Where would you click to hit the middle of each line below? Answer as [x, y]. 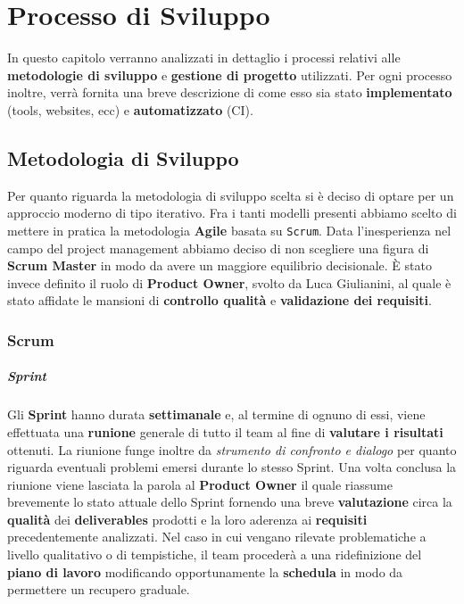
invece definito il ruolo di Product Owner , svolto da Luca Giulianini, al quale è [229, 282]
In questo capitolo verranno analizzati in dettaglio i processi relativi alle [204, 58]
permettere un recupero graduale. [99, 589]
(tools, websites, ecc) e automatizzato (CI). [130, 109]
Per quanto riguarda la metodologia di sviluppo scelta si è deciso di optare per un [231, 195]
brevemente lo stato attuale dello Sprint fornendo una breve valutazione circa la [230, 502]
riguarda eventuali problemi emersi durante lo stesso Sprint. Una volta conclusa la [232, 467]
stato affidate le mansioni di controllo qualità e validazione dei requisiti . [220, 300]
